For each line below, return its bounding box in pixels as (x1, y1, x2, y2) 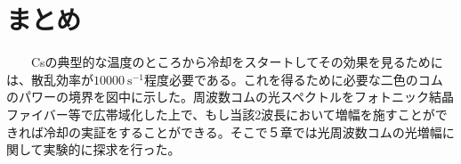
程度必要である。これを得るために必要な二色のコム (143, 70, 443, 88)
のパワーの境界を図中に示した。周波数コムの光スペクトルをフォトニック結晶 (6, 87, 455, 106)
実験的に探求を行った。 (43, 140, 181, 159)
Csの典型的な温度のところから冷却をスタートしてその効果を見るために (30, 53, 443, 71)
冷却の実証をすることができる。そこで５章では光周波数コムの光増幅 (43, 122, 442, 141)
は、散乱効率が (6, 70, 93, 88)
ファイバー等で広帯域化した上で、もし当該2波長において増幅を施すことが (6, 104, 435, 123)
